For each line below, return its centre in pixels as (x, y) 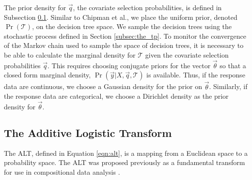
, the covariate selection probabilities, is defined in (147, 7)
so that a (233, 65)
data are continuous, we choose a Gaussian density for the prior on (103, 86)
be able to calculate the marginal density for (70, 54)
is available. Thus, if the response (196, 75)
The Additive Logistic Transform (88, 132)
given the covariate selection (187, 54)
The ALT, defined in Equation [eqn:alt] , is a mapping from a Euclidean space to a (126, 153)
